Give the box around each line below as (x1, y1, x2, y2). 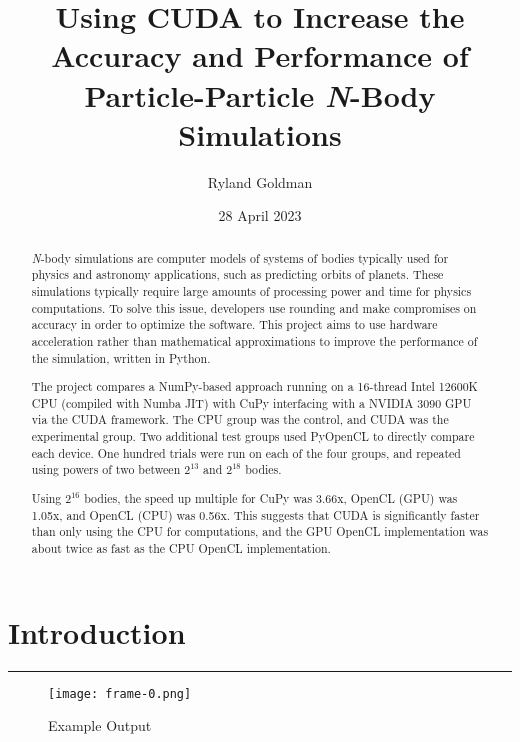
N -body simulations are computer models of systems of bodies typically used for (31, 249, 449, 266)
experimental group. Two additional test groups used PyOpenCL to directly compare (31, 428, 475, 445)
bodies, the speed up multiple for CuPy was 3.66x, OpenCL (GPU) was (84, 489, 458, 506)
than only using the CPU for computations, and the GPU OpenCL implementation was (31, 523, 489, 540)
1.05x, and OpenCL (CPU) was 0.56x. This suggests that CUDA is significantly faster (31, 506, 480, 523)
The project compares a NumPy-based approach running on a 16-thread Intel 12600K (31, 378, 478, 395)
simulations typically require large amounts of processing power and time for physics (31, 282, 472, 299)
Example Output (48, 715, 152, 736)
